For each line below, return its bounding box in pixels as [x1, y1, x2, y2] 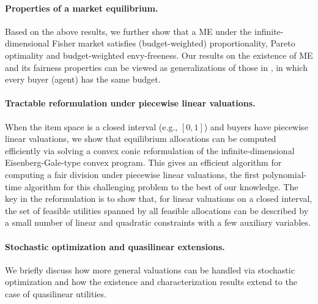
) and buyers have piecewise [204, 120, 308, 133]
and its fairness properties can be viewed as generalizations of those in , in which [5, 61, 308, 73]
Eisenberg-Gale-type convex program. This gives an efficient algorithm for [5, 156, 282, 169]
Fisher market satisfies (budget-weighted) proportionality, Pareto [52, 37, 295, 50]
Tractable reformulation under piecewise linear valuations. [5, 97, 256, 109]
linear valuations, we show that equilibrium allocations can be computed [5, 132, 276, 145]
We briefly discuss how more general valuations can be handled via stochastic [5, 263, 295, 276]
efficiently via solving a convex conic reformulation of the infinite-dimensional [5, 144, 295, 157]
